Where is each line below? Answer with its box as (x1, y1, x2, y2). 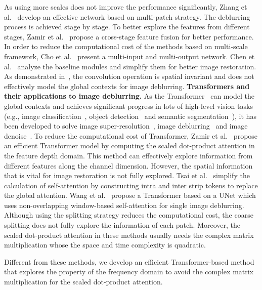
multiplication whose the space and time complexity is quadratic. (4, 239, 206, 250)
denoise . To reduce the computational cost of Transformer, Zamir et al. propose (4, 130, 258, 141)
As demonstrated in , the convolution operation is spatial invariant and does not (4, 71, 254, 81)
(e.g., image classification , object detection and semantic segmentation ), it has (4, 110, 256, 121)
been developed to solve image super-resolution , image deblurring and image (4, 120, 248, 131)
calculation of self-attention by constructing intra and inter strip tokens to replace (4, 180, 258, 190)
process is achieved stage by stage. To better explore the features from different (4, 21, 250, 32)
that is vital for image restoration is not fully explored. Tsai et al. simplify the (4, 170, 250, 181)
